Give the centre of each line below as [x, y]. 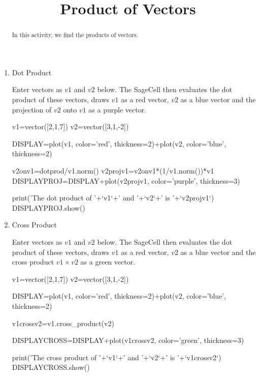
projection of [32, 109]
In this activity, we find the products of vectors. [75, 35]
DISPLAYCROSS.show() [51, 367]
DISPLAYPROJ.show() [48, 207]
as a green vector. [108, 262]
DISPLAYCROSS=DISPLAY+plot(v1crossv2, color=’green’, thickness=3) [128, 340]
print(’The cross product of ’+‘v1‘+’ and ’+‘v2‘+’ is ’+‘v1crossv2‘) [117, 357]
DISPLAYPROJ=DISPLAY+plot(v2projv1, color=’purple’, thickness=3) [126, 180]
